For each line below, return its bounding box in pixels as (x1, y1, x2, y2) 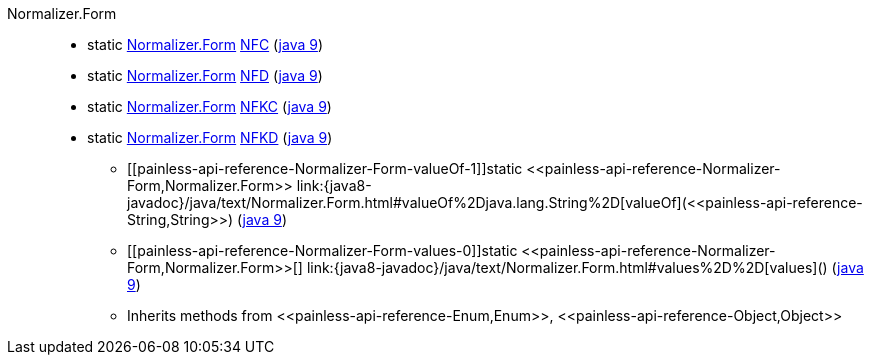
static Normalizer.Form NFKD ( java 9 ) (87, 129, 333, 146)
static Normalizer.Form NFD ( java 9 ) (87, 67, 323, 84)
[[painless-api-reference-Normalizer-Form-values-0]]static (127, 242, 518, 259)
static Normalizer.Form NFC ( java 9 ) (87, 36, 324, 53)
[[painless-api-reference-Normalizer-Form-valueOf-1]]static (127, 160, 523, 177)
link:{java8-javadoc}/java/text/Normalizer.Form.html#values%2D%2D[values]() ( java (306, 259, 864, 276)
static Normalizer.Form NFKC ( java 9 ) (87, 98, 332, 115)
